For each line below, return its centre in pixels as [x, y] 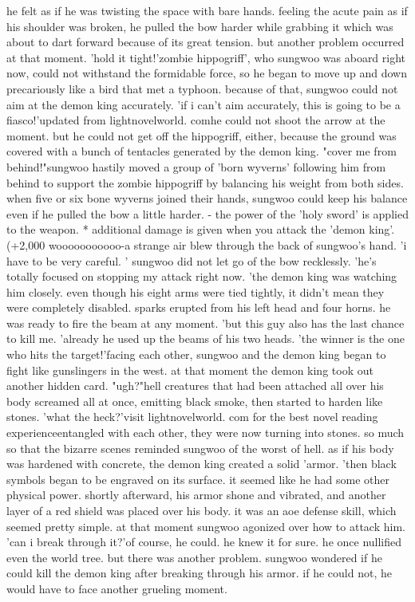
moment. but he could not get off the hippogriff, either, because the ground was [202, 135]
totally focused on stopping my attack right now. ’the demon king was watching [202, 276]
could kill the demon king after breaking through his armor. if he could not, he [199, 573]
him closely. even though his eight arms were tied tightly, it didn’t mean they [196, 291]
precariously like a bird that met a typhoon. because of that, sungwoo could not [202, 88]
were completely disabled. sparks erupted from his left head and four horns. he [199, 307]
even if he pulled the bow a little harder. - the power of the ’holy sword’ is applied [207, 213]
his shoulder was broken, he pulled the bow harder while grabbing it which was [200, 26]
